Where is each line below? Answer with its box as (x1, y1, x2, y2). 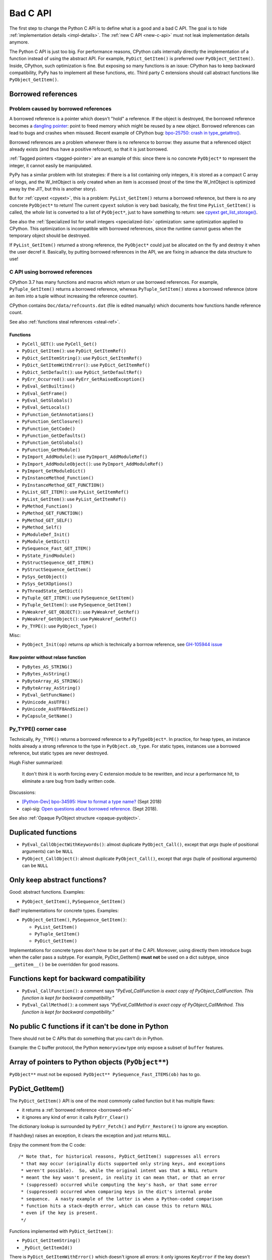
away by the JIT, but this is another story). (9, 185, 97, 192)
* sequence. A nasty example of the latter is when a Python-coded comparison (21, 1196, 223, 1202)
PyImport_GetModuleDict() (22, 468, 86, 474)
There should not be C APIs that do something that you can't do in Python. (9, 1035, 164, 1041)
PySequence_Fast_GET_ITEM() (22, 546, 92, 551)
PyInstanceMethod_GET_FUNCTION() (22, 482, 105, 488)
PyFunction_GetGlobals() (22, 440, 83, 446)
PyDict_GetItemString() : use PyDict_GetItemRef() (22, 355, 143, 361)
